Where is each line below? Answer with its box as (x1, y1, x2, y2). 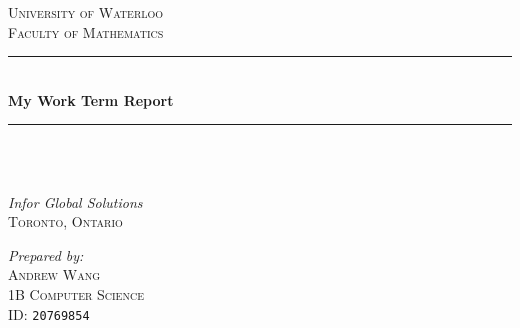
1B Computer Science (8, 283, 144, 304)
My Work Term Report (8, 89, 174, 110)
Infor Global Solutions (8, 191, 143, 212)
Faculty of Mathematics (8, 21, 164, 42)
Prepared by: (8, 244, 84, 265)
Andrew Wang (8, 264, 100, 285)
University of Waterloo (8, 2, 164, 22)
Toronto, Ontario (8, 211, 123, 232)
